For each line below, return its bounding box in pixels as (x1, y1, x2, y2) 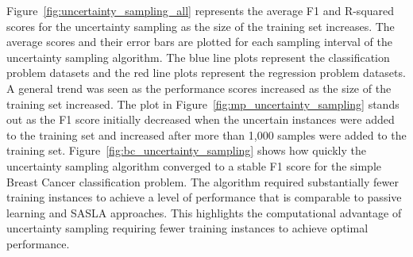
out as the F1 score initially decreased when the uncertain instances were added (6, 111, 395, 128)
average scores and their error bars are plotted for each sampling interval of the (6, 33, 393, 50)
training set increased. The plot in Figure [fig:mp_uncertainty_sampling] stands (6, 95, 399, 112)
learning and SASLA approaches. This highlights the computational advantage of (6, 204, 402, 221)
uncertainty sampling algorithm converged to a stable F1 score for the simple (6, 157, 382, 174)
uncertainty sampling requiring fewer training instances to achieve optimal (6, 220, 369, 236)
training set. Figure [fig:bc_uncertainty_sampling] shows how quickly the (6, 142, 366, 159)
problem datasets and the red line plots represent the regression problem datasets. (6, 64, 406, 81)
